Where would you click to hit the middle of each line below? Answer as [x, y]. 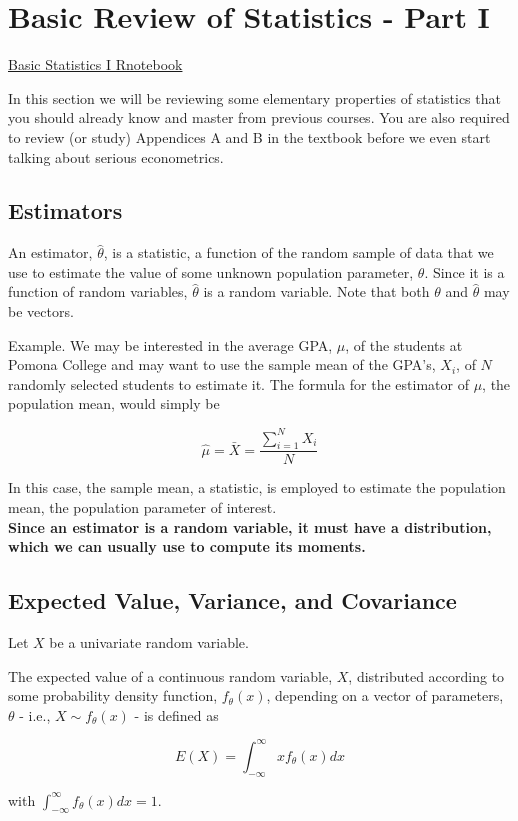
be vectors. [41, 311]
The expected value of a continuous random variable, [170, 675]
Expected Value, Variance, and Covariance [232, 600]
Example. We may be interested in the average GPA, [170, 344]
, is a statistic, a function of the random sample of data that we [298, 252]
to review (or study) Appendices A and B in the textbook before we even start [249, 136]
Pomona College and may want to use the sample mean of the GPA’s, [222, 364]
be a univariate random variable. [149, 641]
